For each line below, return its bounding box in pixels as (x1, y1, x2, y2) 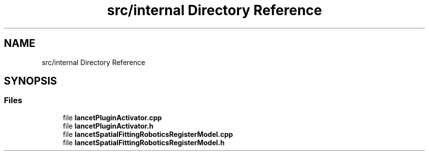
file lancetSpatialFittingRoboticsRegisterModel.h (63, 138, 225, 147)
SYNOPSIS (4, 75, 57, 88)
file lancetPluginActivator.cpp (63, 113, 162, 122)
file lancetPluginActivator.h (63, 121, 154, 130)
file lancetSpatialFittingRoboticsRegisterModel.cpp (63, 130, 233, 138)
